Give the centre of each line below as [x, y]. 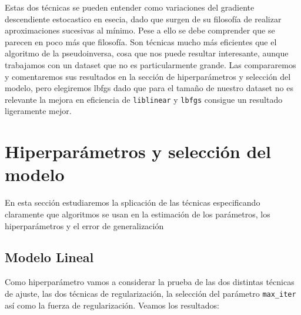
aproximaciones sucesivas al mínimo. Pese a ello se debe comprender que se [140, 30]
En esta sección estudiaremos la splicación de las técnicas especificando [133, 202]
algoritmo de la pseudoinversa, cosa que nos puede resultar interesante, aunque [147, 53]
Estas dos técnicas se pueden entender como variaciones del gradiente [130, 7]
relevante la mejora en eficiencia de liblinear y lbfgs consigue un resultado [144, 99]
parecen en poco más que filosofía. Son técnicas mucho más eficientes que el [141, 41]
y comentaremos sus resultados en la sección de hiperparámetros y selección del [148, 76]
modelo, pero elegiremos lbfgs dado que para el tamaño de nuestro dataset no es [149, 88]
